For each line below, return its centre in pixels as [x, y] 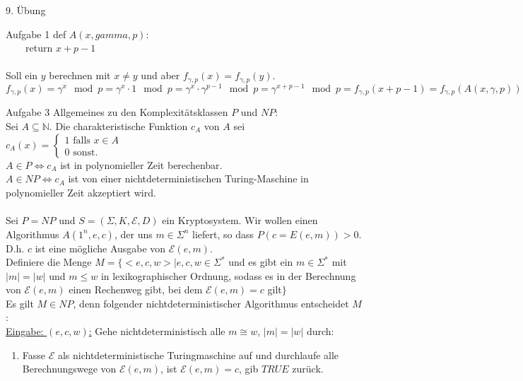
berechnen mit [80, 75]
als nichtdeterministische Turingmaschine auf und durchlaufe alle [198, 354]
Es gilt [20, 303]
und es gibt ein [261, 262]
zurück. [308, 369]
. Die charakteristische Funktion [118, 125]
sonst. [86, 152]
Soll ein [22, 75]
